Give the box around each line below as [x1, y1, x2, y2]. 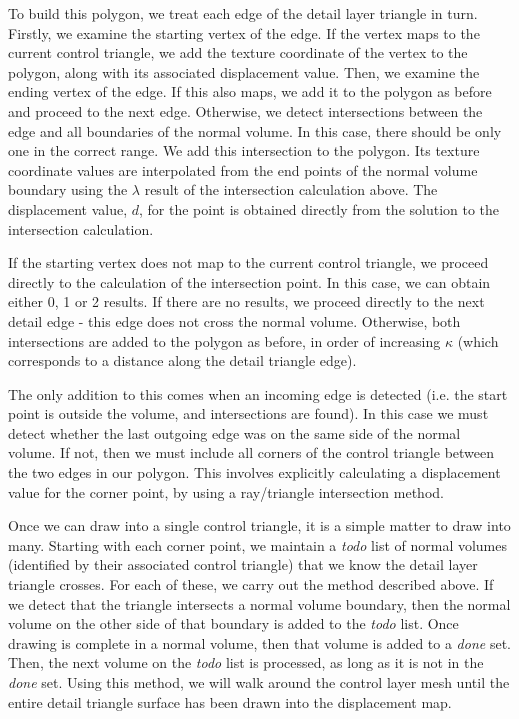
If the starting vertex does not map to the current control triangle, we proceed [8, 252, 489, 273]
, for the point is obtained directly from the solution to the [139, 198, 500, 219]
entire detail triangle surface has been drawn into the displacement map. [8, 691, 452, 712]
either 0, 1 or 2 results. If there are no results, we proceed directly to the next [8, 291, 485, 312]
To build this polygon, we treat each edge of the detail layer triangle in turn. [8, 3, 478, 23]
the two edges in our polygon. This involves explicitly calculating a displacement [8, 462, 501, 483]
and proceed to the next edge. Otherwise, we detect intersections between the [8, 100, 483, 121]
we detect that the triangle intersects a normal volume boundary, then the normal [8, 593, 511, 614]
